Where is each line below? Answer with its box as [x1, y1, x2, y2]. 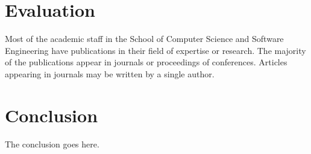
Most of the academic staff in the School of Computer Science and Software [5, 32, 284, 45]
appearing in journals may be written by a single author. [5, 67, 215, 80]
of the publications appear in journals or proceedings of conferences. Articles [5, 56, 287, 68]
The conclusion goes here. [5, 137, 99, 150]
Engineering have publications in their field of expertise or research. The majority [5, 44, 306, 56]
